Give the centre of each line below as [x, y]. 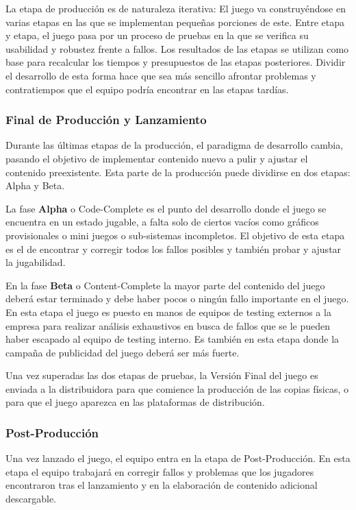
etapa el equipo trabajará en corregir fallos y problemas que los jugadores [160, 471]
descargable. [31, 499]
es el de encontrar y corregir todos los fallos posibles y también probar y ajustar [174, 248]
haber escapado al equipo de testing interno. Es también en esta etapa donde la [173, 339]
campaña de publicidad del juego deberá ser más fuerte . [123, 352]
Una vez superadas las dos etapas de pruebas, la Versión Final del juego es [162, 375]
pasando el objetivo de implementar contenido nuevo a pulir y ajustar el [157, 158]
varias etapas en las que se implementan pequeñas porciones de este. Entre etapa [175, 22]
